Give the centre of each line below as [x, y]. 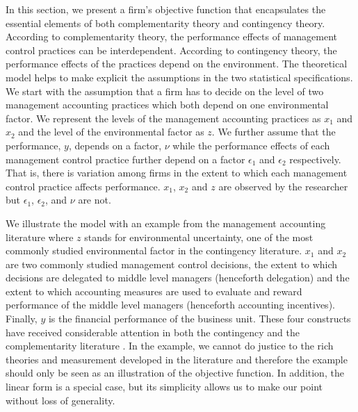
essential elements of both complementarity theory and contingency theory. [165, 23]
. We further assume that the [274, 132]
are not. [95, 200]
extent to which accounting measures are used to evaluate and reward [154, 291]
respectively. [315, 159]
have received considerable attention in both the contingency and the [153, 332]
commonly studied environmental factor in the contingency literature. [154, 250]
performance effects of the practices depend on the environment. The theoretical [177, 64]
